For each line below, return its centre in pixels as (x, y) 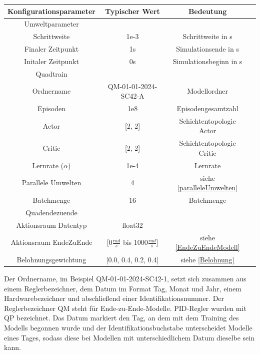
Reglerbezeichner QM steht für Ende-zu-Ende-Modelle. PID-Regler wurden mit (125, 308)
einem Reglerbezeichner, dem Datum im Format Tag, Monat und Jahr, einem (123, 288)
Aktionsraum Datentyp (51, 225)
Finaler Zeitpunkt (51, 49)
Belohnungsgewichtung (51, 259)
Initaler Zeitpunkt (51, 61)
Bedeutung (207, 11)
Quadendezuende (51, 212)
